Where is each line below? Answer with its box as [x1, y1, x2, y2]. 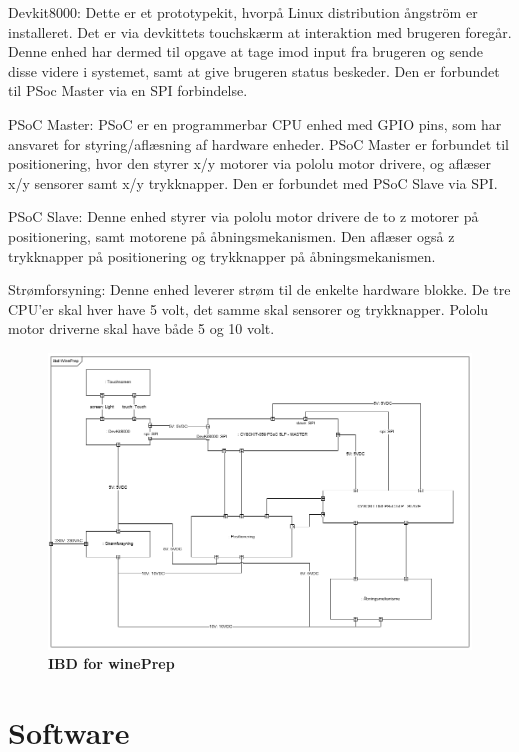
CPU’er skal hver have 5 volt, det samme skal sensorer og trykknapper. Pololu [8, 298, 489, 319]
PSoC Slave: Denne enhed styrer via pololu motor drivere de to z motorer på [8, 206, 479, 227]
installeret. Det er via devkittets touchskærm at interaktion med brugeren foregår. [8, 21, 512, 42]
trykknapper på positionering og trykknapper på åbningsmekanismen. [8, 245, 436, 266]
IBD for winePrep [48, 653, 175, 674]
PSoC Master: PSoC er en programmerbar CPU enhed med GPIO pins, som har [8, 113, 502, 134]
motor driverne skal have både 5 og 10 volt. [8, 318, 275, 339]
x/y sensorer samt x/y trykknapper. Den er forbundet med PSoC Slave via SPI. [8, 172, 498, 193]
